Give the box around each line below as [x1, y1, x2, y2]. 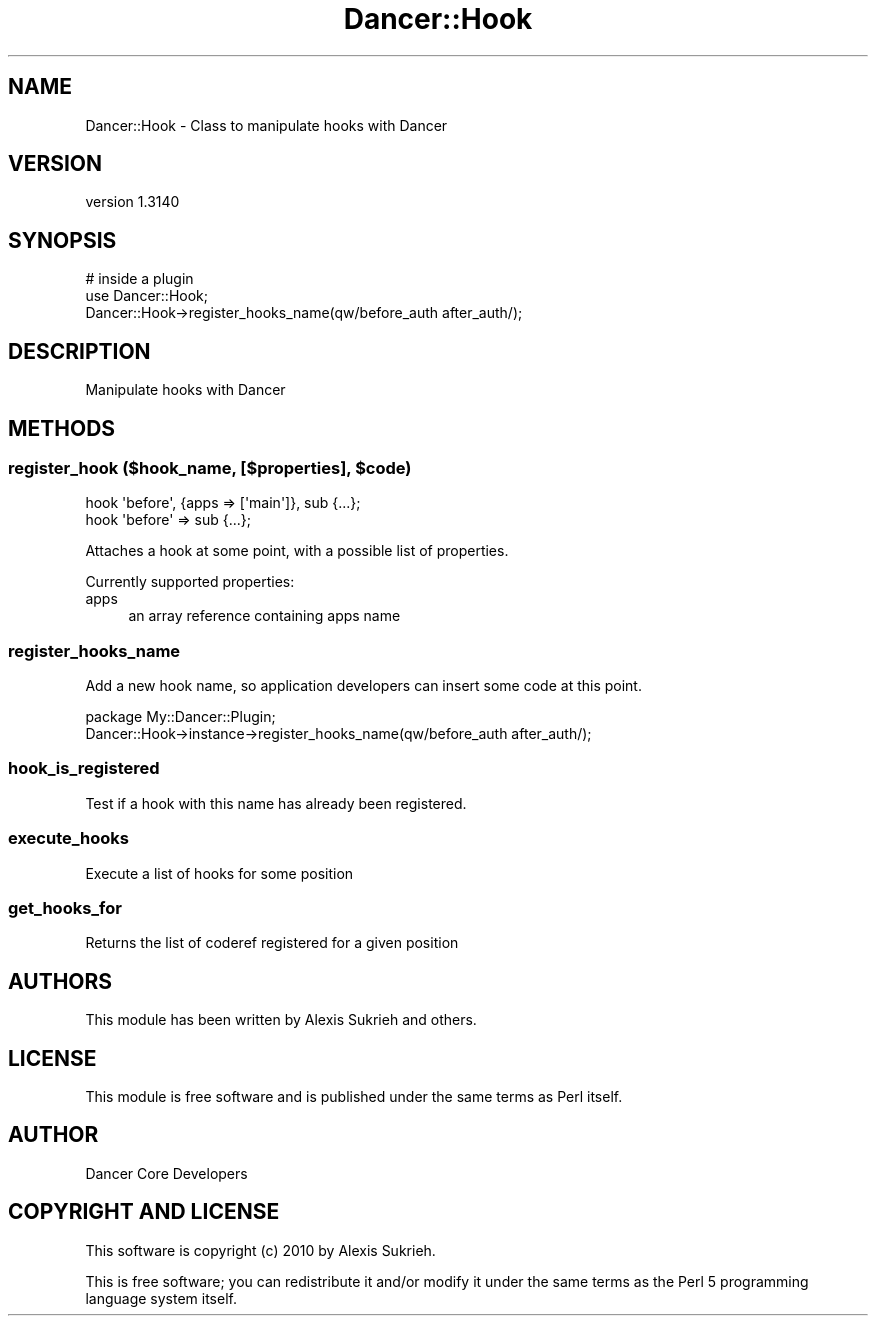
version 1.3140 [85, 193, 180, 211]
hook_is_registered [8, 758, 160, 779]
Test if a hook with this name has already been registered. [85, 794, 467, 812]
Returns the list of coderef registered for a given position [85, 934, 459, 952]
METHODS [8, 415, 116, 441]
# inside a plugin [85, 270, 194, 288]
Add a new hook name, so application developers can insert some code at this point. [85, 677, 642, 695]
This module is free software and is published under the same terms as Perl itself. [85, 1088, 623, 1106]
